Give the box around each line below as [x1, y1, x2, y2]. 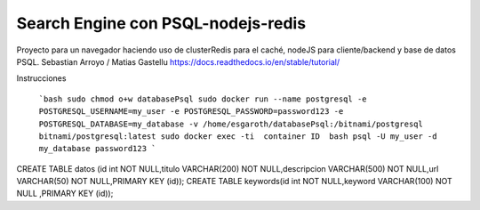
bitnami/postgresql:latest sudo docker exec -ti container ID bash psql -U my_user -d [38, 131, 437, 141]
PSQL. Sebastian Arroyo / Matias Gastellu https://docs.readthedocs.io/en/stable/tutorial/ [16, 56, 340, 67]
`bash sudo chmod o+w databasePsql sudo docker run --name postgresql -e [38, 93, 368, 104]
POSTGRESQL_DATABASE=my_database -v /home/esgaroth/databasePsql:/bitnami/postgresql [38, 118, 424, 129]
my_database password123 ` [38, 143, 156, 154]
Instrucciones [16, 73, 67, 84]
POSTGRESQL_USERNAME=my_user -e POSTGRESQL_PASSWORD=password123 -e [38, 107, 344, 117]
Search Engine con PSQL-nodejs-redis [16, 13, 307, 33]
